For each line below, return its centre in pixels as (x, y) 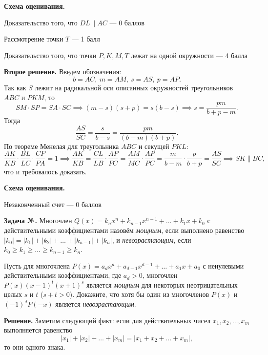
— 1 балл (86, 39)
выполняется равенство (38, 330)
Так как (15, 87)
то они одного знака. (35, 346)
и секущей (154, 146)
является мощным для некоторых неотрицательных (162, 284)
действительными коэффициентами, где (63, 275)
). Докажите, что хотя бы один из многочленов (139, 294)
